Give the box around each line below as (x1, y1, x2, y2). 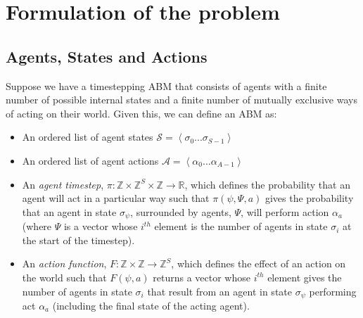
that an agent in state (22, 204, 117, 219)
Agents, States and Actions (6, 45, 208, 67)
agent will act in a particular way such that (22, 191, 210, 205)
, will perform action (241, 204, 329, 219)
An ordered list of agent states (22, 129, 153, 144)
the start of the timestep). (22, 232, 135, 247)
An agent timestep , (22, 177, 104, 191)
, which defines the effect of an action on (171, 256, 346, 271)
